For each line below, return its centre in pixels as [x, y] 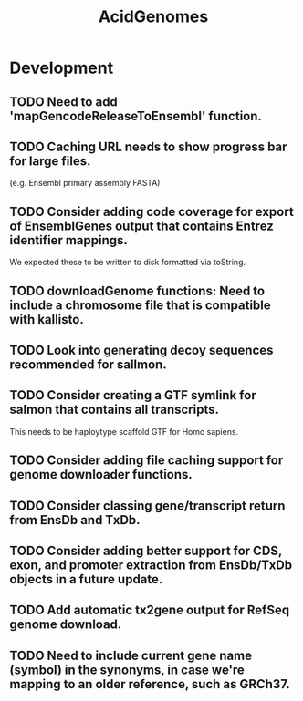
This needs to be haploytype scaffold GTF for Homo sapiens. [124, 431]
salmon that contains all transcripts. [114, 410]
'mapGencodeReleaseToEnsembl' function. [136, 116]
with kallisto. [47, 320]
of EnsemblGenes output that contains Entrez [141, 226]
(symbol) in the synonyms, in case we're [127, 670]
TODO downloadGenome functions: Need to [137, 290]
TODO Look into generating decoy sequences [141, 350]
